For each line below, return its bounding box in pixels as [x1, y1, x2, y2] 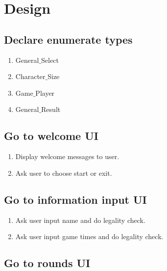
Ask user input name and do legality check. [15, 215, 145, 225]
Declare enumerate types [4, 31, 133, 47]
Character [15, 71, 46, 81]
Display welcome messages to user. [15, 151, 119, 162]
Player [35, 87, 55, 98]
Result [41, 104, 61, 114]
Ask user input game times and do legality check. [15, 231, 164, 242]
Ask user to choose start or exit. [15, 167, 112, 178]
